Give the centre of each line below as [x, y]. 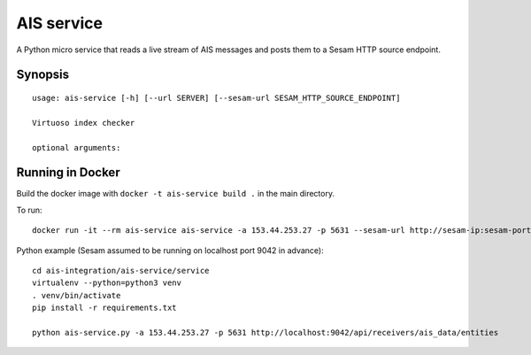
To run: [30, 210]
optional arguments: [77, 147]
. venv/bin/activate [77, 295]
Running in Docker [68, 173]
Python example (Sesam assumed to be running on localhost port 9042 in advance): [170, 250]
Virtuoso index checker [84, 123]
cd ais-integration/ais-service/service [121, 270]
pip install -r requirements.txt [104, 308]
